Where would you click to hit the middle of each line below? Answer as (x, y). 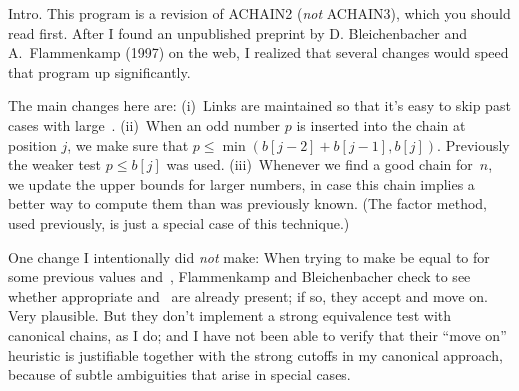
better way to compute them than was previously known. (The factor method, (247, 203)
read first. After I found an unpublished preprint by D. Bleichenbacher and (237, 32)
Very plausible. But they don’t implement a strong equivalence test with (230, 315)
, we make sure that (128, 144)
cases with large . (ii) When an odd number (144, 124)
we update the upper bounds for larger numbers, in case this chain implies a (241, 183)
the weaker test (55, 164)
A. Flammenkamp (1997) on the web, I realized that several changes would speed (258, 52)
